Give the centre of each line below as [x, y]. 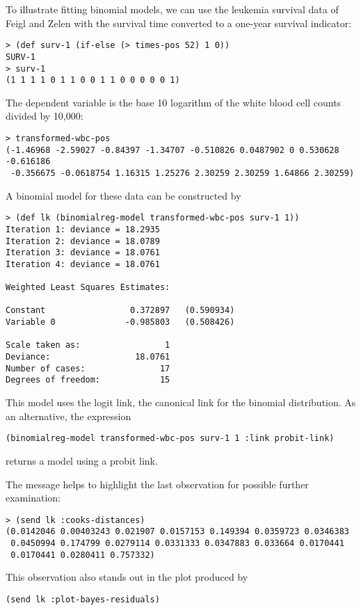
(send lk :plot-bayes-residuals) [83, 599]
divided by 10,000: [45, 116]
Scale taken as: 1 [88, 345]
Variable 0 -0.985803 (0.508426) [120, 322]
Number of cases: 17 [88, 368]
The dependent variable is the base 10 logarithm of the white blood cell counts [174, 102]
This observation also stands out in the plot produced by [127, 577]
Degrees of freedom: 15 [88, 380]
